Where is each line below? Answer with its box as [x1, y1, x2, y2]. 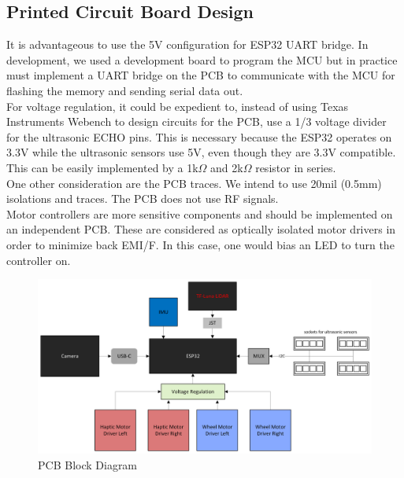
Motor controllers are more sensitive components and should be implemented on [6, 205, 393, 222]
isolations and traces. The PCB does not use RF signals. [6, 190, 279, 207]
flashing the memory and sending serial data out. [6, 82, 243, 98]
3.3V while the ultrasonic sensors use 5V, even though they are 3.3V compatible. [6, 144, 396, 160]
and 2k [210, 159, 243, 175]
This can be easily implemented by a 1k [6, 159, 198, 175]
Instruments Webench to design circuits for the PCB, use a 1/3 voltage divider [6, 113, 387, 130]
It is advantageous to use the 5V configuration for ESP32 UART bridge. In [6, 36, 369, 53]
